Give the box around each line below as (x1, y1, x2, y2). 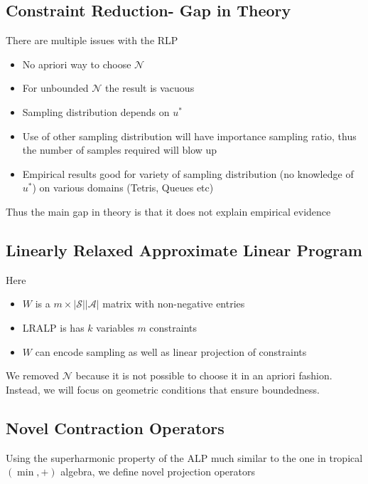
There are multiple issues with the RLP (6, 33, 178, 48)
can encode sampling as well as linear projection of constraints (35, 344, 307, 359)
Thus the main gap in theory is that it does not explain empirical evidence (6, 204, 331, 219)
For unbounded (22, 80, 89, 95)
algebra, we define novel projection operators (60, 464, 255, 479)
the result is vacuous (105, 80, 195, 95)
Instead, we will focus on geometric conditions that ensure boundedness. (6, 382, 320, 396)
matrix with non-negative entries (102, 296, 245, 311)
